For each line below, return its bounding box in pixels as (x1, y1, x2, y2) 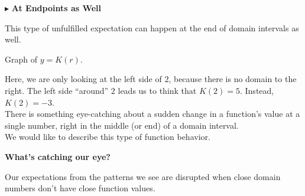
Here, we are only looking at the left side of (5, 73, 162, 85)
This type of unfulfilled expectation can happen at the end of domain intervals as (5, 21, 299, 34)
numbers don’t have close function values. (5, 182, 155, 194)
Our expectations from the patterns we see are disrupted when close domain (5, 170, 281, 182)
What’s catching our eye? (5, 150, 111, 162)
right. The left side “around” (5, 84, 109, 96)
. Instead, (239, 84, 274, 96)
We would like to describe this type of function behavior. (5, 130, 210, 143)
